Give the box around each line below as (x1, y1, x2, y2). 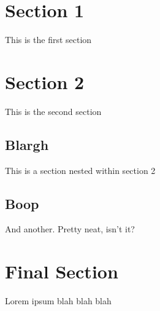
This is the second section (5, 104, 102, 117)
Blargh (5, 135, 49, 154)
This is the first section (5, 33, 92, 46)
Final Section (5, 259, 118, 284)
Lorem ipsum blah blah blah (5, 294, 112, 307)
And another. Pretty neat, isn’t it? (5, 222, 135, 235)
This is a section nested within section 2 (5, 163, 156, 176)
